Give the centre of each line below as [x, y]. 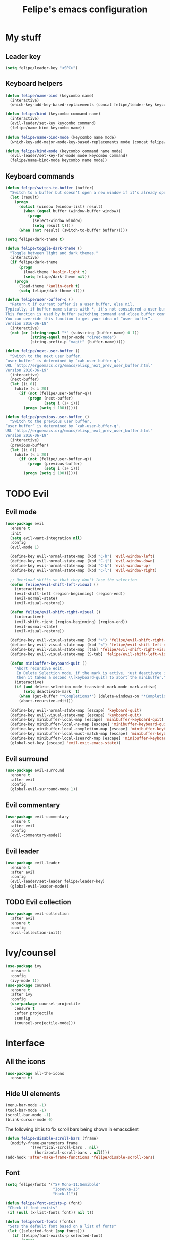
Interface [25, 1043]
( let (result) [25, 197]
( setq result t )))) [53, 226]
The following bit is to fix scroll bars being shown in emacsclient [72, 1129]
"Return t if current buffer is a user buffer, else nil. [72, 304]
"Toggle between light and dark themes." [54, 253]
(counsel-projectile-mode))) [45, 1023]
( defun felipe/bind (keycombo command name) [53, 114]
